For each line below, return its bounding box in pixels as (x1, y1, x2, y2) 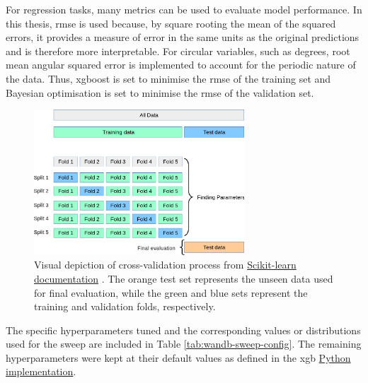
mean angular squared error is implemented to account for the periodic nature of (6, 57, 356, 72)
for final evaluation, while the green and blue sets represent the (34, 285, 308, 300)
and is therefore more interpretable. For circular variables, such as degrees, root (6, 43, 350, 58)
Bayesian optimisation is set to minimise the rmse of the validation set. (6, 85, 314, 100)
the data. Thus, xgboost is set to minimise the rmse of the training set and (6, 71, 331, 86)
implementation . (6, 364, 76, 379)
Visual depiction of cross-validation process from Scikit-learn (34, 257, 297, 272)
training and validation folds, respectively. (34, 299, 216, 314)
